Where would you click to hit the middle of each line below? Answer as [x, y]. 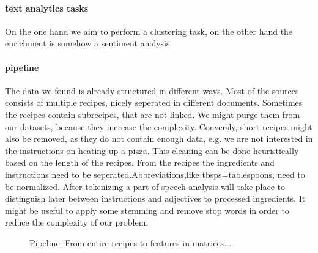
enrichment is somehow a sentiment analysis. [89, 43]
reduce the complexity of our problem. [77, 222]
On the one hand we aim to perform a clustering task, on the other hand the [149, 31]
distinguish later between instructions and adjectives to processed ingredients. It [155, 198]
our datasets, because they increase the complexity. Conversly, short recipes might [159, 126]
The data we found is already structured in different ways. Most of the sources [152, 90]
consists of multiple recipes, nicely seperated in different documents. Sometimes [154, 102]
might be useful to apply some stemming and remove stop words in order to [147, 210]
